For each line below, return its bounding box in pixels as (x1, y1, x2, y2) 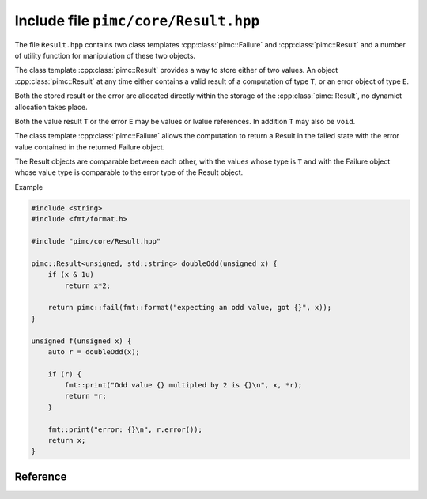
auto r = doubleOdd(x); (47, 347, 140, 356)
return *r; (64, 391, 107, 401)
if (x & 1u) (47, 270, 95, 279)
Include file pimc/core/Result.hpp (14, 12, 260, 29)
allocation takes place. (14, 102, 88, 112)
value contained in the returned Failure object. (14, 142, 165, 152)
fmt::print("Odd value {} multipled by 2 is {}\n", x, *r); (64, 380, 303, 390)
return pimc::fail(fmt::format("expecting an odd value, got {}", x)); (47, 303, 332, 312)
